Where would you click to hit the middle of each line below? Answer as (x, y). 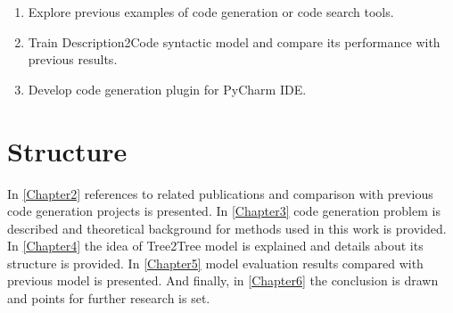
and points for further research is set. (109, 298)
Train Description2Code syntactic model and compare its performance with (234, 41)
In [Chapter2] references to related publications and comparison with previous (220, 193)
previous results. (73, 59)
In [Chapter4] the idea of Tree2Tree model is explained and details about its (215, 246)
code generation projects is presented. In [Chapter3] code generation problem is (224, 211)
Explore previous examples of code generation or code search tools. (211, 12)
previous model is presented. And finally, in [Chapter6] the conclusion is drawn (223, 280)
